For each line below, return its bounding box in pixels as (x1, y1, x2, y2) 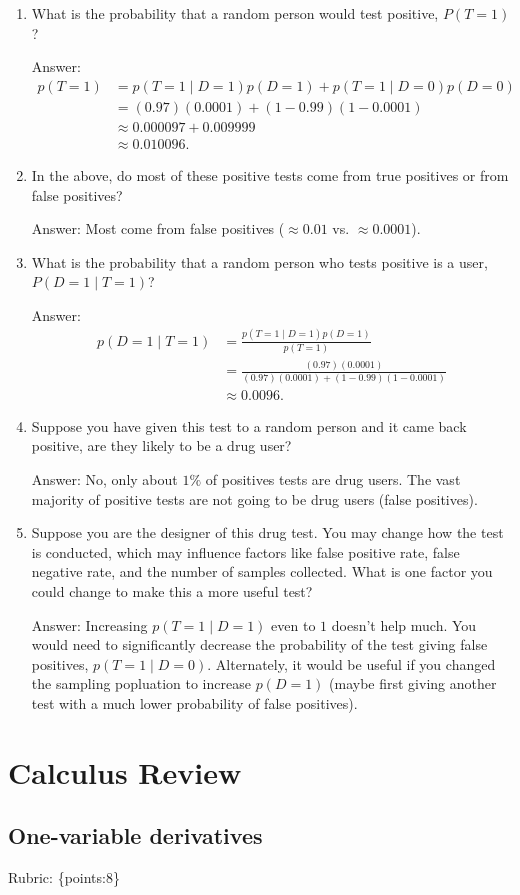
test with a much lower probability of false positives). (31, 692, 358, 713)
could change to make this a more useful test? (31, 580, 313, 601)
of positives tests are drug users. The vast (205, 469, 461, 489)
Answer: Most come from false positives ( (31, 218, 285, 239)
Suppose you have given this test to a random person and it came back (31, 415, 467, 436)
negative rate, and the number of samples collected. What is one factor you (31, 561, 493, 582)
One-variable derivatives (8, 820, 263, 851)
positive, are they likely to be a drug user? (31, 435, 292, 456)
